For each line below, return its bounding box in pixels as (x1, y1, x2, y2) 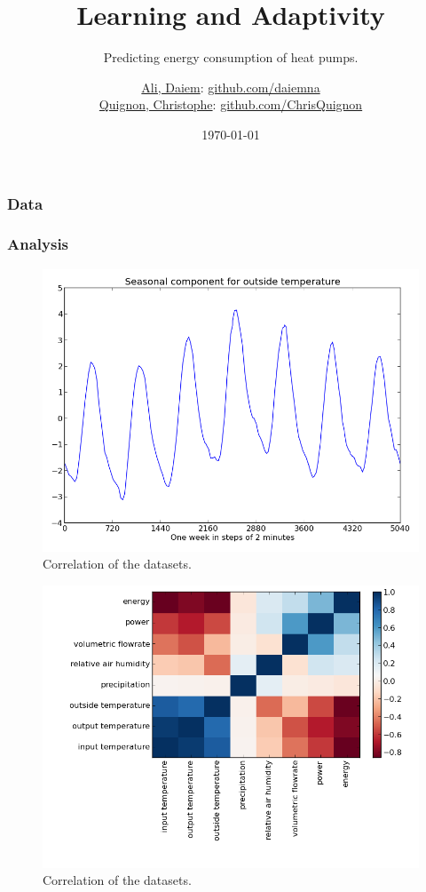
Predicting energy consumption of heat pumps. (103, 48, 359, 67)
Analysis (7, 233, 69, 255)
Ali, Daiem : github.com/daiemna (141, 77, 320, 96)
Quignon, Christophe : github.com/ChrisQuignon (99, 95, 363, 114)
